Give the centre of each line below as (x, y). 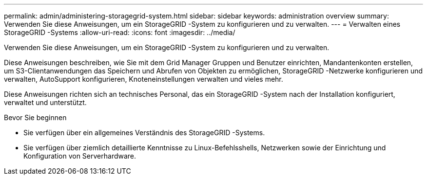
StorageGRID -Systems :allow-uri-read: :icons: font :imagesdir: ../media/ (120, 32)
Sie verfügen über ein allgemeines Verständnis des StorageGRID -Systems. (144, 133)
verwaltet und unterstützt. (45, 102)
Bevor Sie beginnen (35, 117)
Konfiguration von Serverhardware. (80, 156)
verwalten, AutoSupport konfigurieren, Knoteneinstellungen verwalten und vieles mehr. (144, 79)
